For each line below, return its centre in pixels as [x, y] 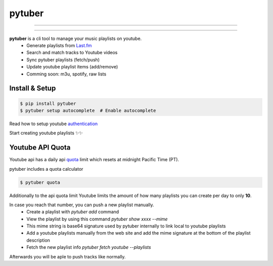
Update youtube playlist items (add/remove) [72, 67]
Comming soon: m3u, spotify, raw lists [66, 74]
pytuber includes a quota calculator [46, 169]
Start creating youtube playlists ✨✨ [46, 133]
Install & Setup [33, 88]
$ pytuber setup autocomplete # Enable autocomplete [88, 110]
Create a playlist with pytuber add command [73, 212]
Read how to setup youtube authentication [54, 124]
